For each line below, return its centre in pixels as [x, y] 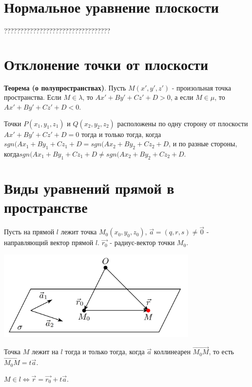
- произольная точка [201, 87]
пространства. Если [33, 97]
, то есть [221, 352]
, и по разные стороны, [203, 144]
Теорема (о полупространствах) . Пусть [65, 87]
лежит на [45, 352]
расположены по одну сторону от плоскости [183, 123]
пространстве [46, 207]
